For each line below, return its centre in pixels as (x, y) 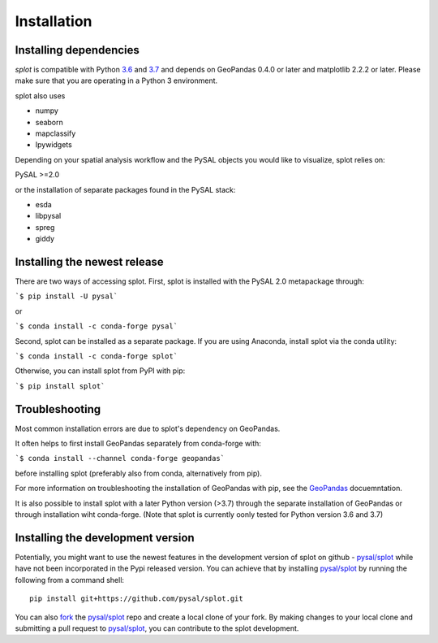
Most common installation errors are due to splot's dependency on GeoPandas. (148, 428)
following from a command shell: (70, 580)
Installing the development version (105, 538)
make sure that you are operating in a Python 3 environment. (116, 80)
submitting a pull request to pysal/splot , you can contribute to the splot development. (157, 628)
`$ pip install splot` (60, 386)
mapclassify (56, 133)
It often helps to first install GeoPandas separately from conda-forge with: (138, 444)
